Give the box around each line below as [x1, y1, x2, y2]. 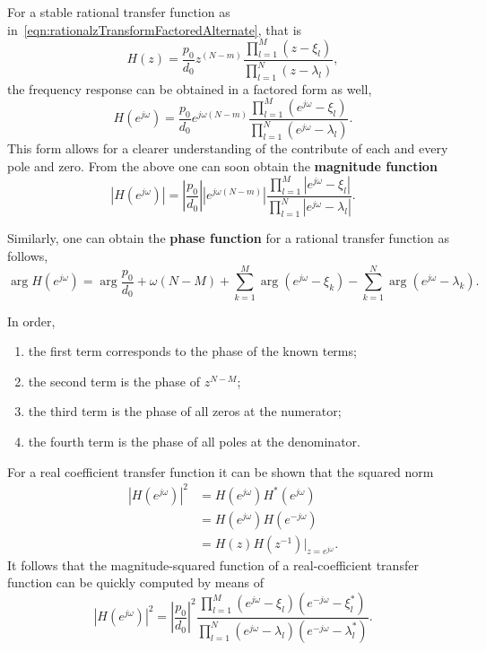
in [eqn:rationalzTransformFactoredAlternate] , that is [7, 20, 302, 39]
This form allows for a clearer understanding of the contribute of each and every [7, 139, 448, 158]
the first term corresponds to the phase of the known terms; [28, 342, 357, 360]
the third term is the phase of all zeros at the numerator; [28, 402, 342, 421]
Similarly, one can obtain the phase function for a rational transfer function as [7, 229, 449, 247]
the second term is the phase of [28, 371, 200, 390]
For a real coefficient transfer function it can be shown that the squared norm [7, 462, 434, 481]
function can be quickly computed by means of [7, 573, 264, 592]
